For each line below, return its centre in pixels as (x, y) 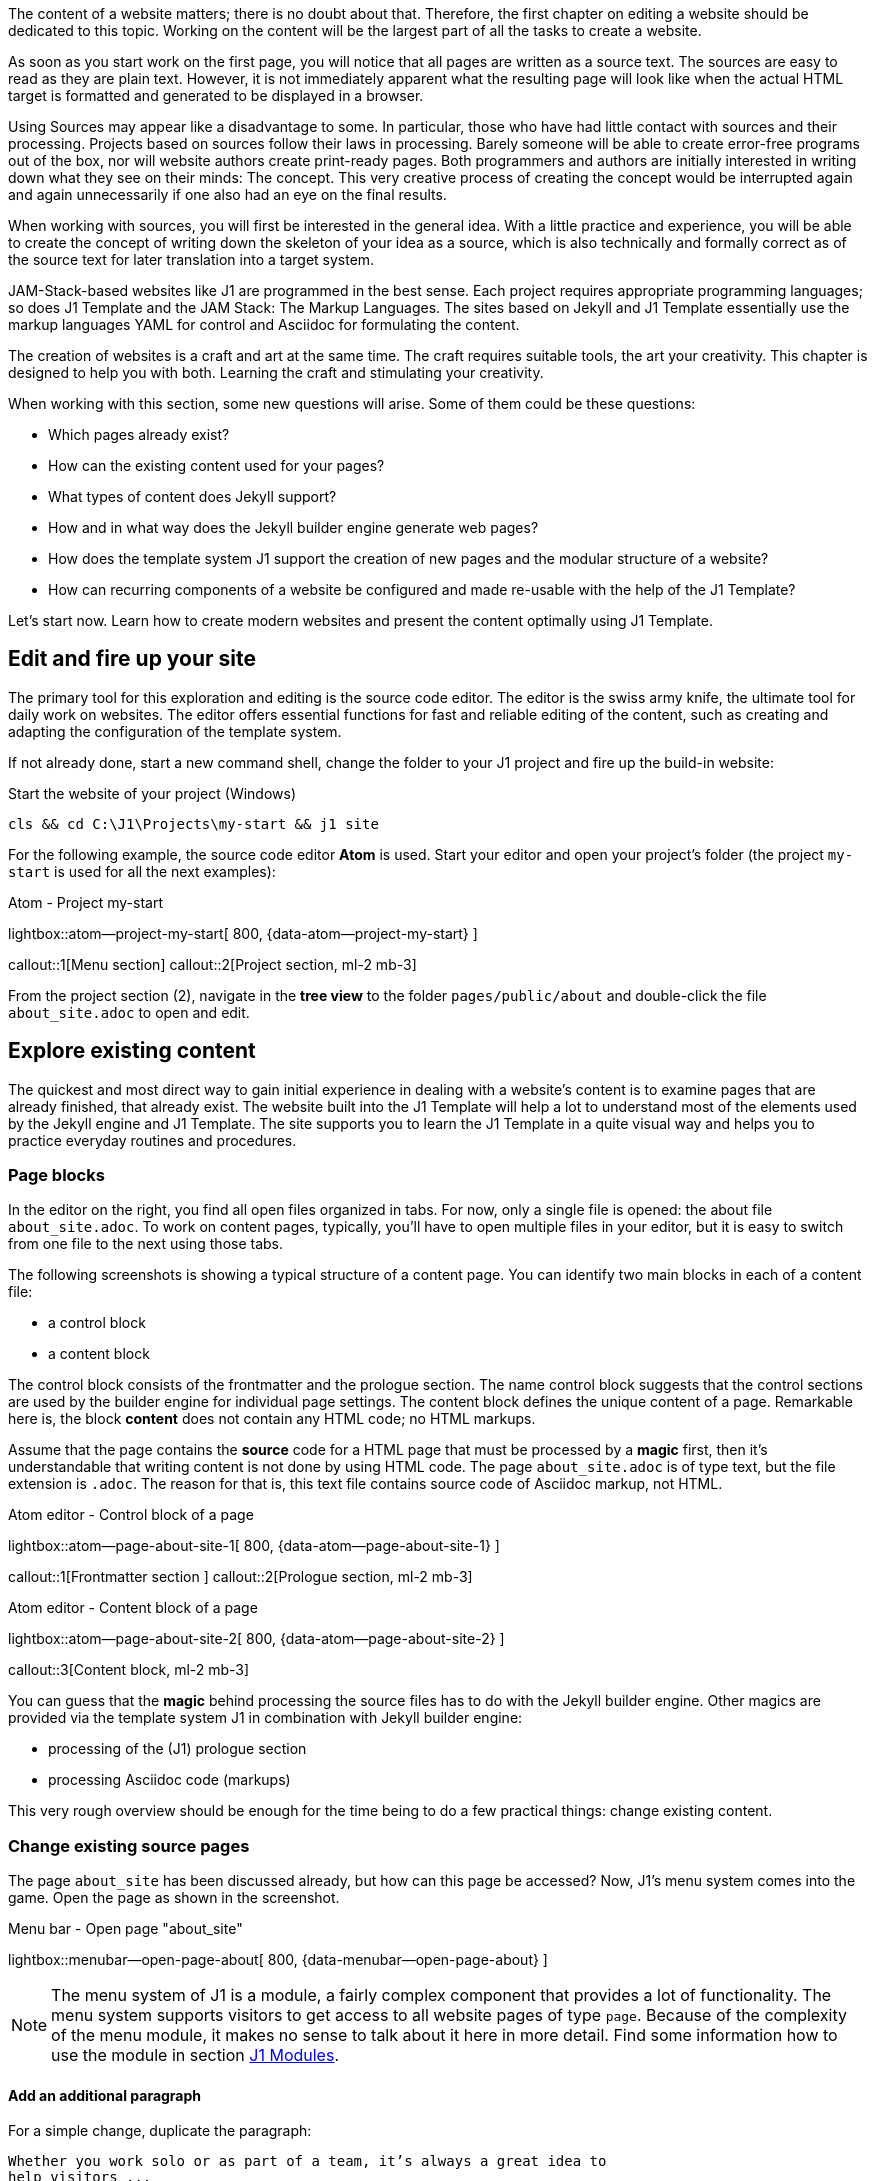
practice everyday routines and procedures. (152, 1140)
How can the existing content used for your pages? (216, 465)
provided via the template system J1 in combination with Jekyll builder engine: (265, 1718)
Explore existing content (132, 1051)
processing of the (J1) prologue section (177, 1749)
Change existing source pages (129, 1845)
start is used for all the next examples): (142, 871)
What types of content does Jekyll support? (192, 496)
